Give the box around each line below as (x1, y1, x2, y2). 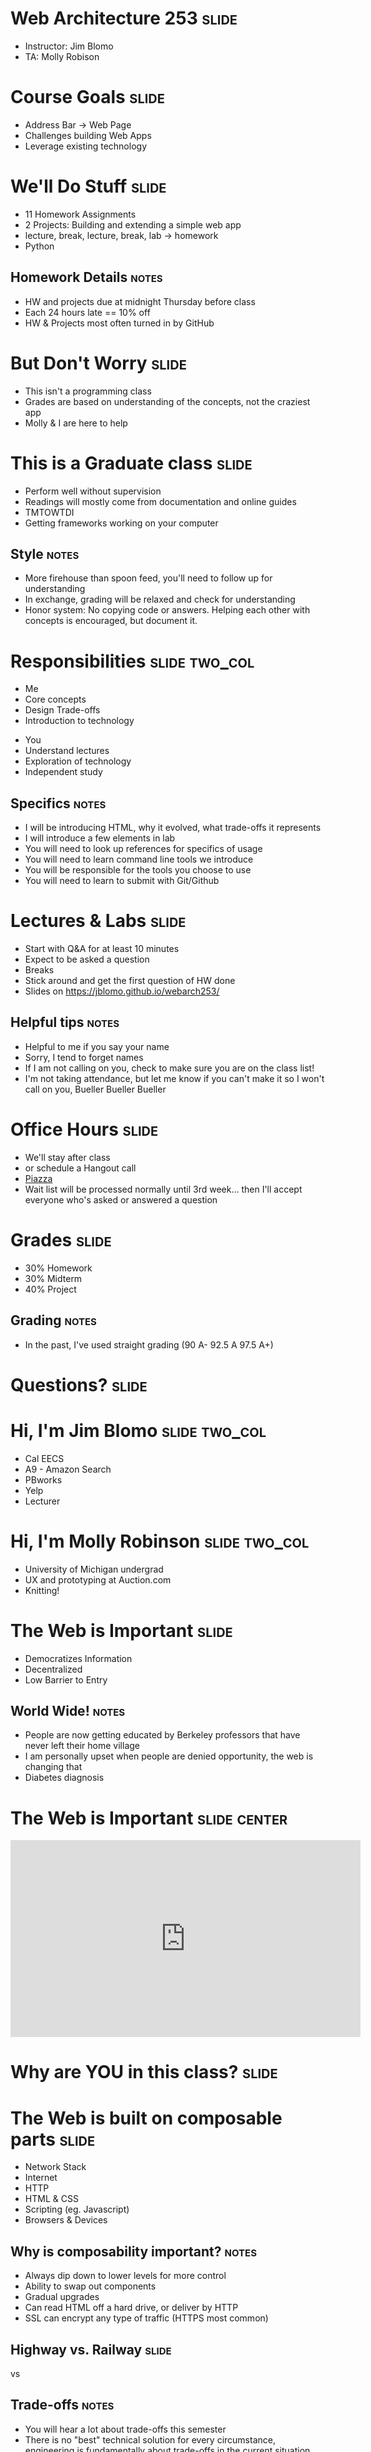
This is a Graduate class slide (10, 452, 253, 474)
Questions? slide (10, 1373, 148, 1396)
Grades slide (10, 1228, 112, 1251)
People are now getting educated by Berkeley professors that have (24, 1729, 301, 1741)
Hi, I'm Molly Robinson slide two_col (10, 1530, 310, 1552)
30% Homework (24, 1262, 93, 1274)
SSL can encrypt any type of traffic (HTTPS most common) (24, 2312, 269, 2324)
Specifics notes (10, 795, 107, 812)
